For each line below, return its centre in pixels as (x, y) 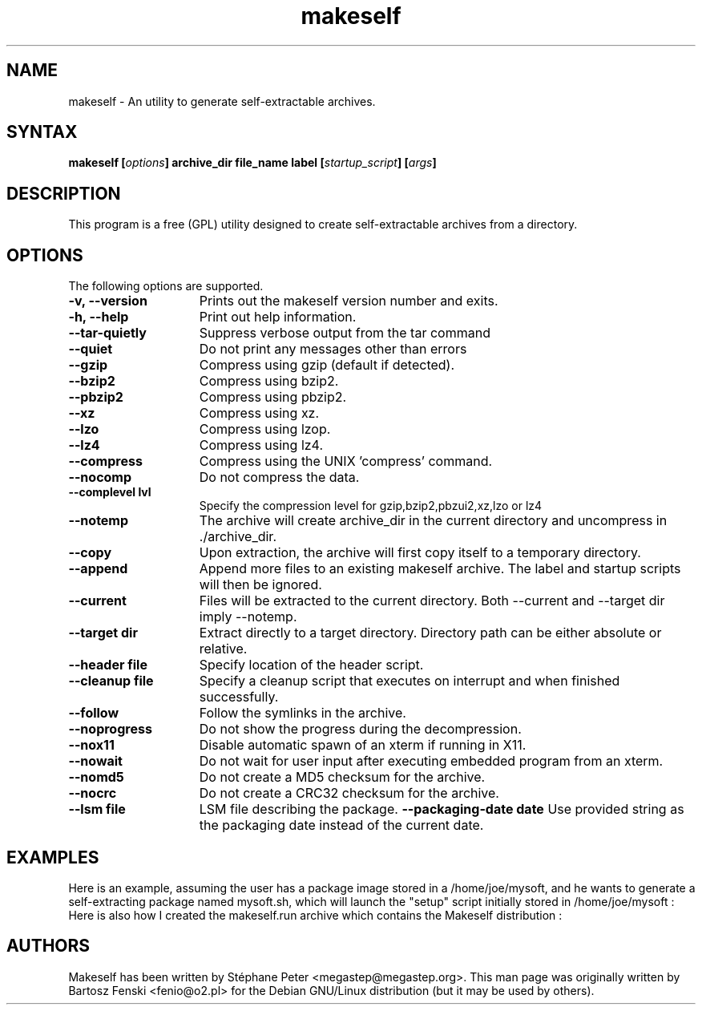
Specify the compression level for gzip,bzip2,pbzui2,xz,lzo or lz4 (371, 506)
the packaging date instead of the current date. (341, 825)
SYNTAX (42, 132)
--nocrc (93, 793)
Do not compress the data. (279, 477)
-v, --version (108, 301)
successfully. (239, 697)
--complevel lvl (110, 492)
